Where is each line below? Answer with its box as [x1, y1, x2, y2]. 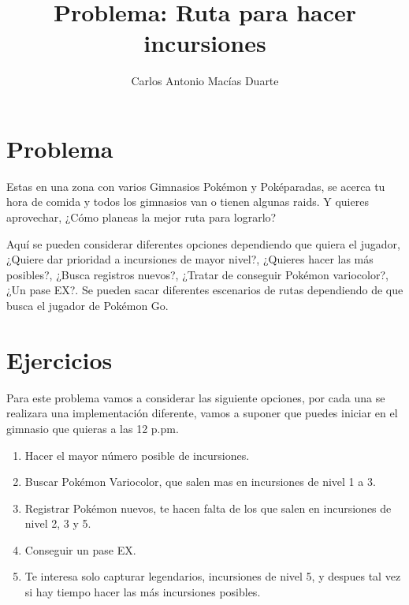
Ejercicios [6, 343, 113, 375]
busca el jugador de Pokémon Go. [6, 297, 169, 313]
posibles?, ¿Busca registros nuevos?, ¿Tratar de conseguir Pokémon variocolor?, [6, 266, 389, 282]
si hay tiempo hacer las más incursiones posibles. [24, 584, 261, 600]
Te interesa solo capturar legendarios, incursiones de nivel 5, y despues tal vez [24, 568, 401, 584]
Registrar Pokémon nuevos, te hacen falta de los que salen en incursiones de [24, 499, 392, 516]
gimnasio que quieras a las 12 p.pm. [6, 420, 179, 436]
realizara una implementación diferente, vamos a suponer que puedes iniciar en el [6, 405, 398, 421]
